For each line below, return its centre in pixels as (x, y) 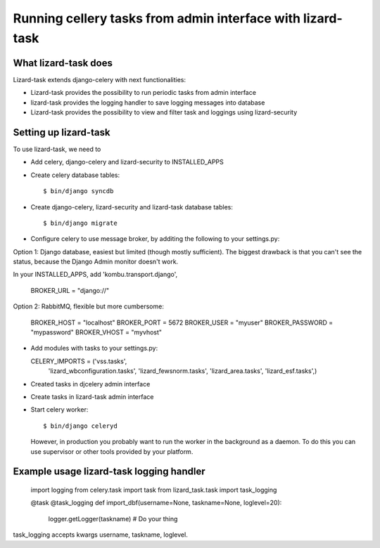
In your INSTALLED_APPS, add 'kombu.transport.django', (95, 275)
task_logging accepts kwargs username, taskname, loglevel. (100, 535)
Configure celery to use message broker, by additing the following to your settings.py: (155, 239)
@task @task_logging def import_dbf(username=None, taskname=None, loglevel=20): (156, 503)
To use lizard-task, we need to (57, 149)
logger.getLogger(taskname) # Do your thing (113, 518)
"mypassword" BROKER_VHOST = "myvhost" (96, 332)
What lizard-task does (63, 63)
